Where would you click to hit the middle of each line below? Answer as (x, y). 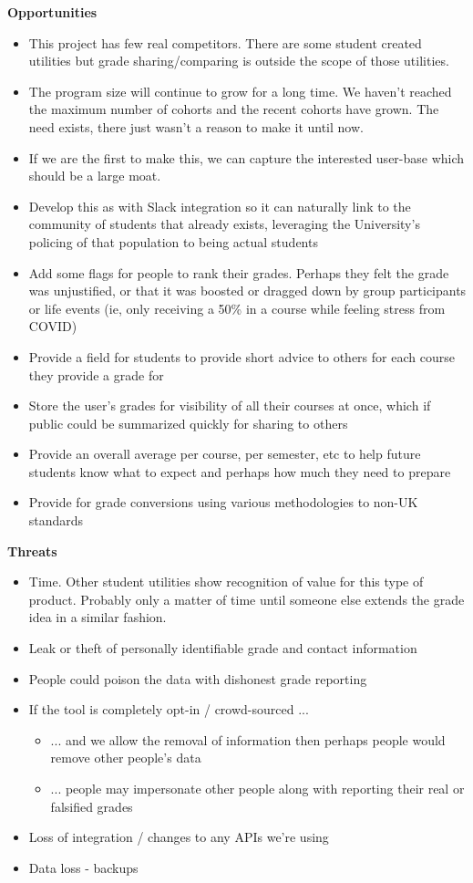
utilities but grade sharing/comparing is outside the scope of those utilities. (239, 61)
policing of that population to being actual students (173, 241)
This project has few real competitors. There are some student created (225, 42)
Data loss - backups (83, 867)
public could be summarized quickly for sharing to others (188, 423)
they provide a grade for (96, 374)
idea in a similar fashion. (98, 617)
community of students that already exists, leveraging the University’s (224, 224)
